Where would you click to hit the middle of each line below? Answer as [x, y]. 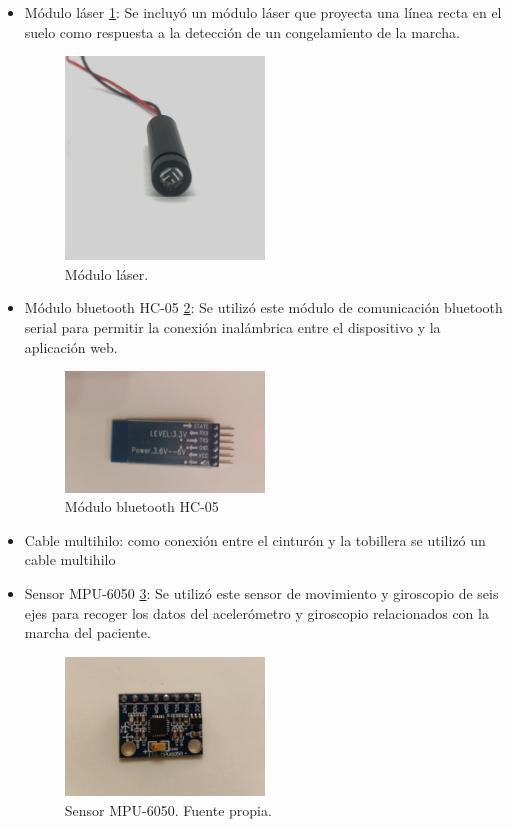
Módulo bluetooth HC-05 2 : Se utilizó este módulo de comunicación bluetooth [263, 307]
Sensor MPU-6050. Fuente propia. [168, 810]
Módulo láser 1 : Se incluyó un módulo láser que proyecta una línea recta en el [263, 12]
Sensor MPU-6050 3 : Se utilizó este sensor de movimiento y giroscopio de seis [261, 592]
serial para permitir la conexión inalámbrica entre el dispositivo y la [232, 327]
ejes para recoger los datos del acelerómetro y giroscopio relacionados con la [256, 612]
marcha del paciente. [87, 632]
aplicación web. [71, 346]
